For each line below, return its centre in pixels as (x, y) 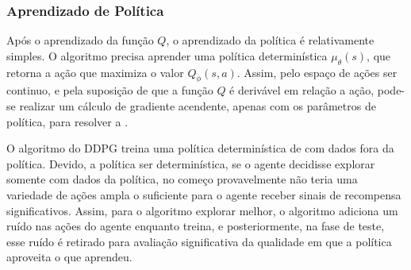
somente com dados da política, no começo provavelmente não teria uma (182, 179)
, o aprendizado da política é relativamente (270, 40)
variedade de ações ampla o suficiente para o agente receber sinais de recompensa (204, 194)
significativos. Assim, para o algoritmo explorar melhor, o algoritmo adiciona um (202, 210)
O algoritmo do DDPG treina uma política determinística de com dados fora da (200, 148)
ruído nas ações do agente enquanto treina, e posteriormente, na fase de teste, (196, 226)
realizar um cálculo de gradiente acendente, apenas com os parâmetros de (198, 106)
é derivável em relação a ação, (302, 90)
